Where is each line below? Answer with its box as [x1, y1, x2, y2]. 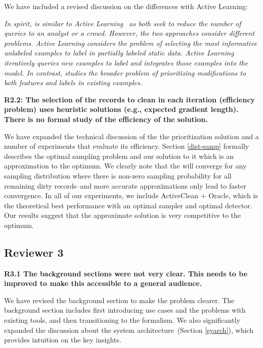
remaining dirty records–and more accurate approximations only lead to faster [4, 180, 246, 191]
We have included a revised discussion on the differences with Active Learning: [4, 1, 248, 11]
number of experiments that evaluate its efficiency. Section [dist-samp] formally [4, 141, 249, 151]
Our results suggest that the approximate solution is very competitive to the [4, 210, 241, 220]
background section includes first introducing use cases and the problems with [4, 305, 246, 315]
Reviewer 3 [4, 244, 64, 260]
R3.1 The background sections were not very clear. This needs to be [4, 268, 248, 278]
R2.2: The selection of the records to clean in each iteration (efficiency [4, 94, 255, 104]
